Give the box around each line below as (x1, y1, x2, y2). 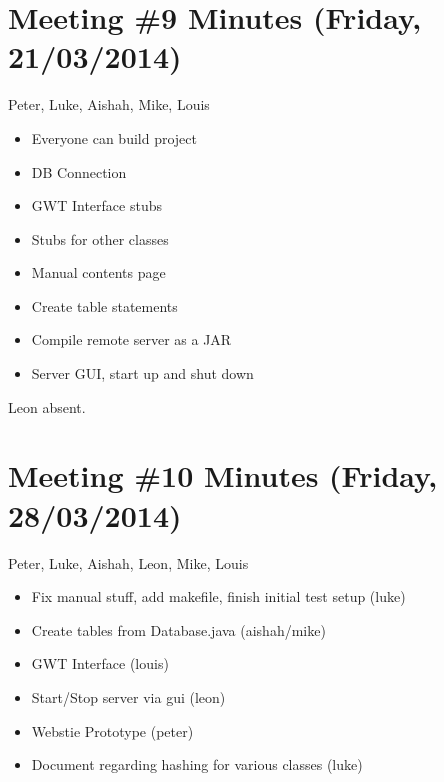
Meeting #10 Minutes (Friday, (8, 455, 438, 496)
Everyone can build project (31, 127, 197, 148)
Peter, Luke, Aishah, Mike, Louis (8, 94, 210, 115)
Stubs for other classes (31, 228, 169, 249)
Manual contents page (31, 262, 166, 283)
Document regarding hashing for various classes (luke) (31, 754, 363, 775)
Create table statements (31, 295, 178, 316)
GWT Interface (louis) (31, 653, 169, 674)
